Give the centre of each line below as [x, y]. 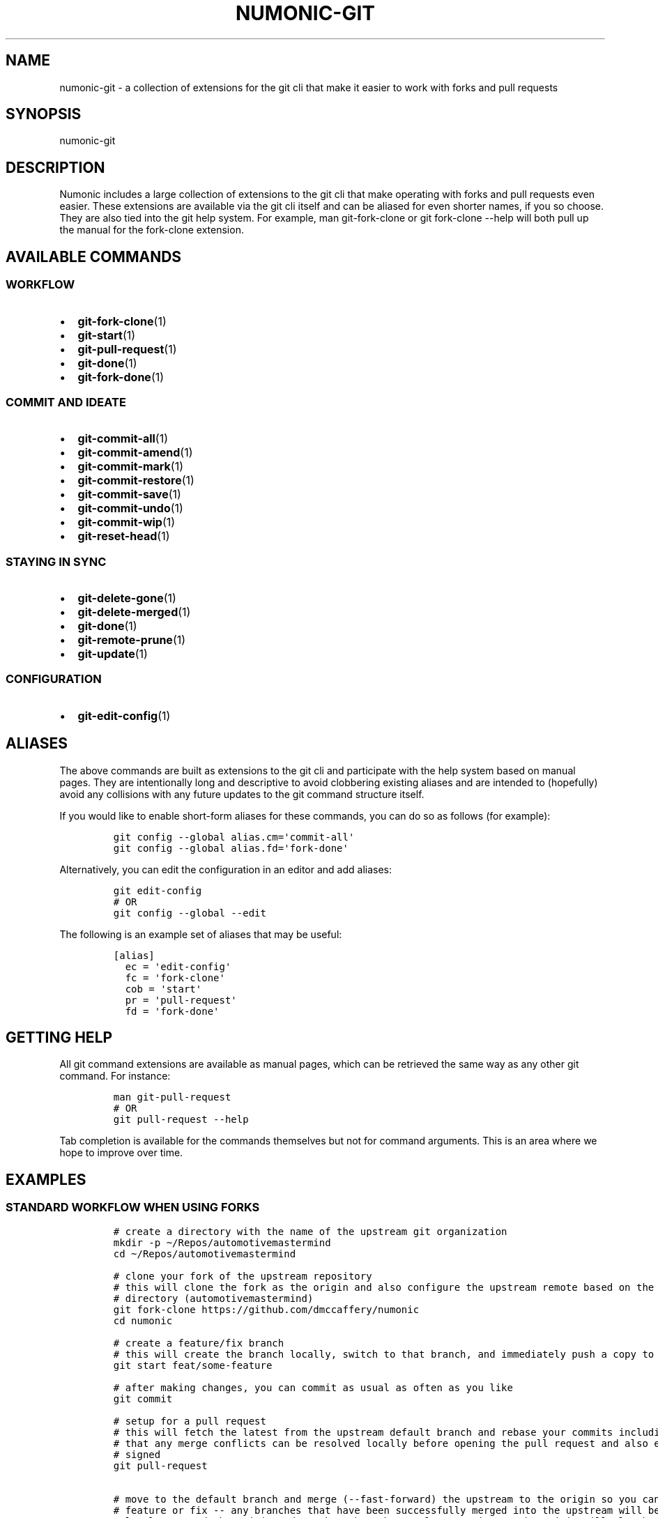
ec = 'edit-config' [178, 966]
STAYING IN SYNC [56, 561]
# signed [137, 1454]
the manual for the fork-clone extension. [152, 230]
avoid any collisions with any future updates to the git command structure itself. [242, 794]
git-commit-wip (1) [127, 522]
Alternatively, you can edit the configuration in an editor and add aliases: [226, 869]
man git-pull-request [172, 1097]
